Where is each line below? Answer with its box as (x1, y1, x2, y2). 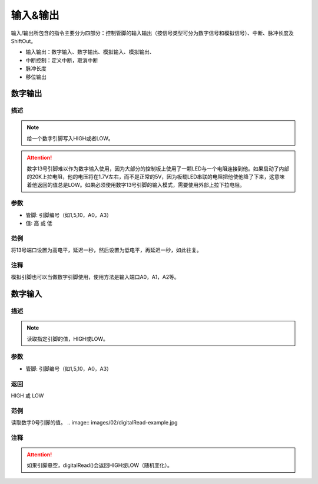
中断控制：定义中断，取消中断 (25, 57, 98, 64)
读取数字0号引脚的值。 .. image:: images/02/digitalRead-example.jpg (11, 419, 178, 426)
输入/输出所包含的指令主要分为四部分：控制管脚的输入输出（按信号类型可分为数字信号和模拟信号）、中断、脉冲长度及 (11, 29, 294, 37)
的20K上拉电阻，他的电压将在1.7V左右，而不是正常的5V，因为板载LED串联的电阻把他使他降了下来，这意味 (26, 173, 285, 180)
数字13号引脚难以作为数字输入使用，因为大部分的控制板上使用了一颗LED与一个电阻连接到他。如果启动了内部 (26, 165, 290, 172)
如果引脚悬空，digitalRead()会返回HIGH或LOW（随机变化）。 (26, 462, 173, 469)
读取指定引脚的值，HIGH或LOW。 (26, 335, 109, 342)
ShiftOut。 (11, 37, 37, 44)
